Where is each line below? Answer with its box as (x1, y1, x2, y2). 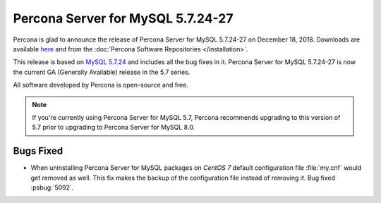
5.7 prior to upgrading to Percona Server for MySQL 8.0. (32, 123, 195, 132)
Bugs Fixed (13, 145, 64, 157)
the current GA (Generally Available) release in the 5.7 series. (13, 68, 190, 76)
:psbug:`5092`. (30, 183, 74, 192)
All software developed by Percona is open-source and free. (13, 81, 188, 90)
